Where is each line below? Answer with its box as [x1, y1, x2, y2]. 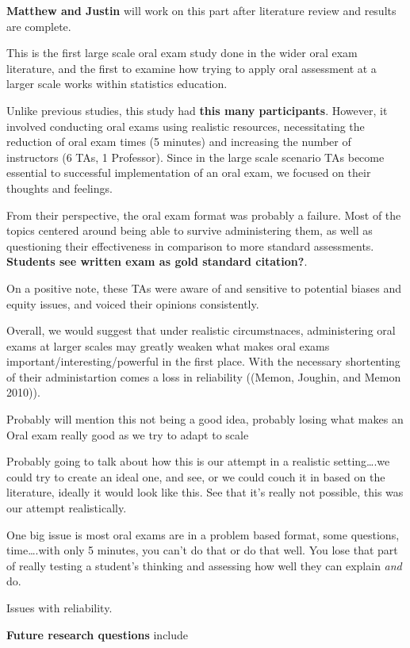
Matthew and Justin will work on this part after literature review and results [6, 2, 397, 18]
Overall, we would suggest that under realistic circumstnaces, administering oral [6, 322, 396, 339]
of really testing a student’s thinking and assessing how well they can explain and [6, 557, 402, 573]
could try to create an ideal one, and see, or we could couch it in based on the [6, 468, 385, 485]
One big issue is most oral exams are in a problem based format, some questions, [6, 526, 400, 543]
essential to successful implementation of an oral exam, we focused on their [6, 164, 371, 181]
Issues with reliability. [6, 600, 113, 615]
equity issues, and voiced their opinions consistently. [6, 295, 259, 312]
